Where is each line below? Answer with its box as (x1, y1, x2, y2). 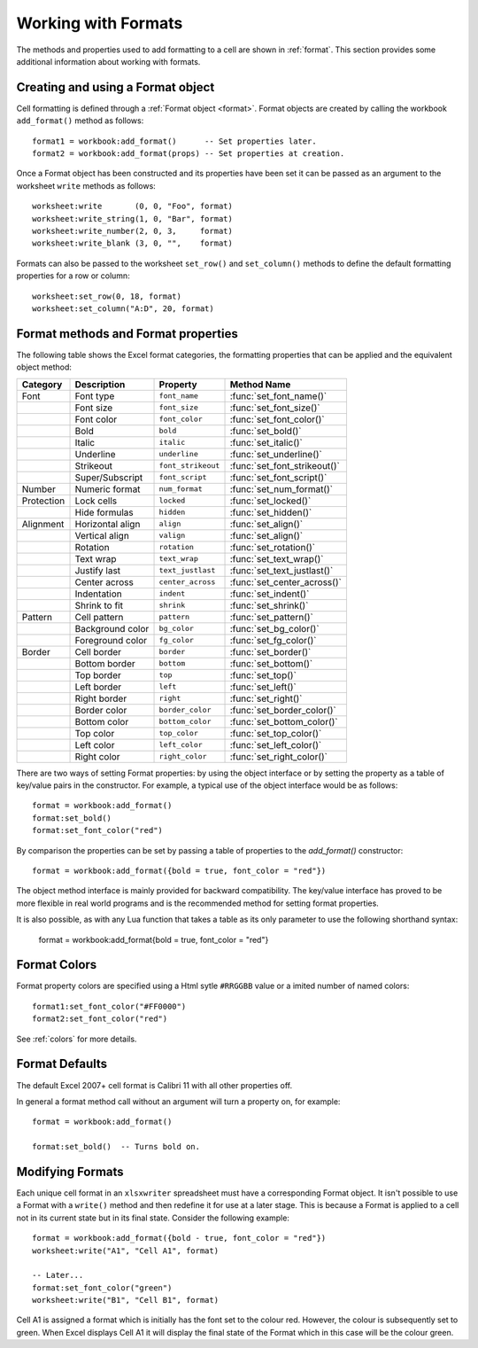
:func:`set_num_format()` (229, 483, 334, 495)
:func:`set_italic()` (229, 436, 303, 448)
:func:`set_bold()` (229, 425, 302, 437)
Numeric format (74, 483, 141, 495)
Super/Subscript (74, 471, 143, 483)
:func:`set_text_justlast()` (229, 564, 334, 576)
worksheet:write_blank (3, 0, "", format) (32, 238, 234, 248)
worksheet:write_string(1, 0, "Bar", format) (32, 214, 234, 223)
